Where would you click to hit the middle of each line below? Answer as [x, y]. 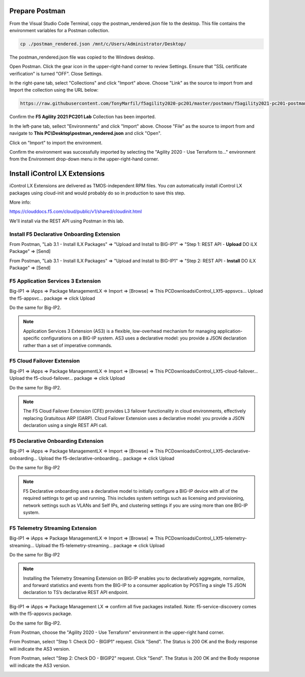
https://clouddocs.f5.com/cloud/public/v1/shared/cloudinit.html [76, 212]
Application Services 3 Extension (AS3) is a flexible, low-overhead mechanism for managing [120, 331]
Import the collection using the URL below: [54, 90]
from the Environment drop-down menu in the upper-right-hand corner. [84, 159]
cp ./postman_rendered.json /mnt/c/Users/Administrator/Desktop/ [103, 44]
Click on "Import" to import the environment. [56, 143]
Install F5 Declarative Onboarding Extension [65, 234]
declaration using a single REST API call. [65, 426]
